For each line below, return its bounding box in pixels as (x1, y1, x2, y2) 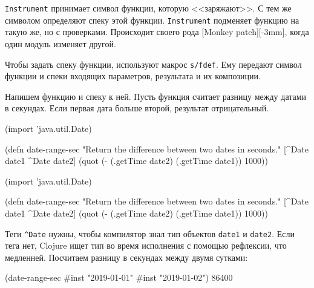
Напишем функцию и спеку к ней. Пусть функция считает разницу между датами (5, 90, 307, 102)
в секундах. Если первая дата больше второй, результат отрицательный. (5, 102, 269, 114)
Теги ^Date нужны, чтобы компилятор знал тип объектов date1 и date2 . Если (5, 227, 295, 240)
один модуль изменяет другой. (5, 37, 116, 50)
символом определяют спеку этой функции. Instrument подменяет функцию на (5, 13, 299, 26)
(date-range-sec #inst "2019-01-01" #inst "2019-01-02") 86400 (5, 271, 233, 284)
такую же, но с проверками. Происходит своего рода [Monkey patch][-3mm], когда (5, 25, 309, 38)
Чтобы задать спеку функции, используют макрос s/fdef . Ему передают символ (5, 57, 302, 70)
